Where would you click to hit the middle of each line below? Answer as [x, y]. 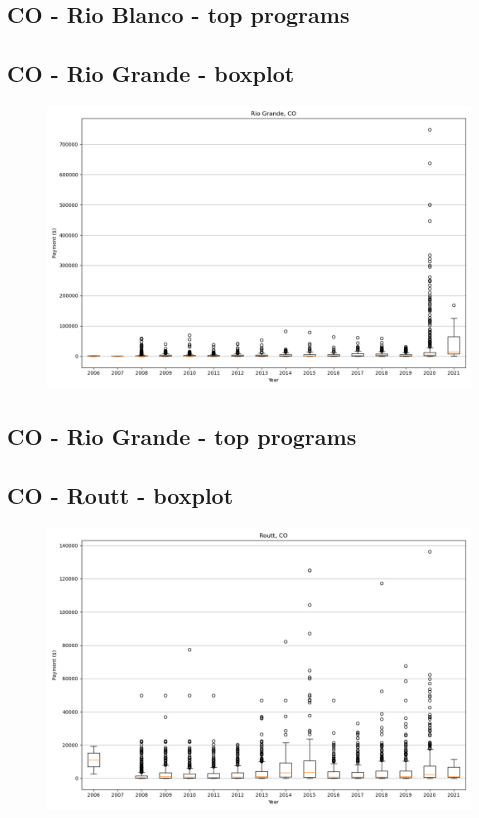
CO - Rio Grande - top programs [182, 436]
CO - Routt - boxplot [120, 495]
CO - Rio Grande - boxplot [151, 73]
